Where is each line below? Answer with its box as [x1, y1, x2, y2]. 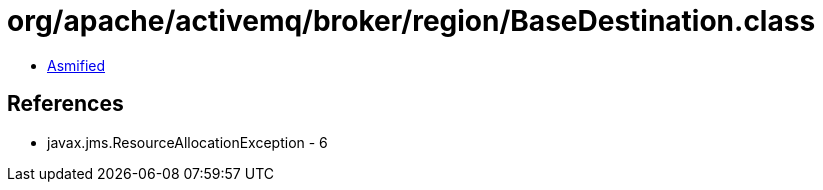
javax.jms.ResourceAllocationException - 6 [47, 133, 328, 151]
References [7, 91, 124, 117]
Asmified [47, 56, 106, 74]
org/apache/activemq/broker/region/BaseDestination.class [7, 4, 816, 38]
